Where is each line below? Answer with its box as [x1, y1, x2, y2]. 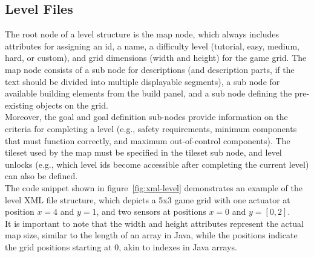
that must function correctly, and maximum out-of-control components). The [5, 134, 290, 147]
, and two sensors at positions [96, 205, 206, 218]
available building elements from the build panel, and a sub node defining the [5, 87, 292, 100]
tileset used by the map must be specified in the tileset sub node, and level [5, 146, 282, 159]
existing [5, 98, 34, 111]
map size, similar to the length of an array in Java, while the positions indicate [5, 229, 298, 241]
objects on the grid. [36, 98, 108, 111]
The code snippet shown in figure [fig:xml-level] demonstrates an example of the [5, 181, 303, 194]
